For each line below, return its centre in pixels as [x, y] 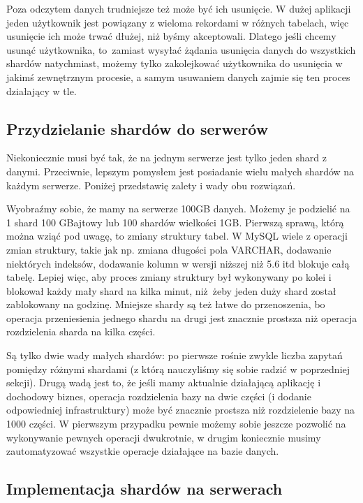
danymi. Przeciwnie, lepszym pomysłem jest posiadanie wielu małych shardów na [180, 171]
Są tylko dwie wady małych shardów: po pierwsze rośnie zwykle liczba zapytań [175, 355]
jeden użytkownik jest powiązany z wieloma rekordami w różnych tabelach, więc [178, 22]
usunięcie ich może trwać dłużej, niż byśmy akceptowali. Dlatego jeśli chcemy [171, 36]
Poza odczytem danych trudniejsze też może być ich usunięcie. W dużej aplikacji [179, 8]
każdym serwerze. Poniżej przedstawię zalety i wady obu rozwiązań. [151, 185]
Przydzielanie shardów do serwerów [138, 128]
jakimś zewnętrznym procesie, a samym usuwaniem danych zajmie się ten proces [178, 76]
